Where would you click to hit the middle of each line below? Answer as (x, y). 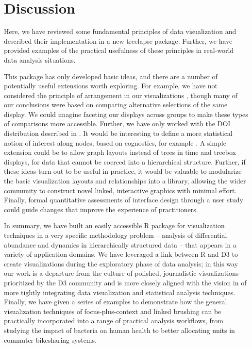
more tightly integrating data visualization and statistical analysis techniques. (120, 292)
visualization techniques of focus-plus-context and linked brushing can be (113, 311)
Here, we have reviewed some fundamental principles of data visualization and (120, 31)
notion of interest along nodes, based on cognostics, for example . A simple (115, 142)
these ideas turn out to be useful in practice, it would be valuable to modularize (123, 171)
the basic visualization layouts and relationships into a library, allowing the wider (125, 181)
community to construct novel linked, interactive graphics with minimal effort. (120, 190)
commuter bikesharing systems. (50, 340)
